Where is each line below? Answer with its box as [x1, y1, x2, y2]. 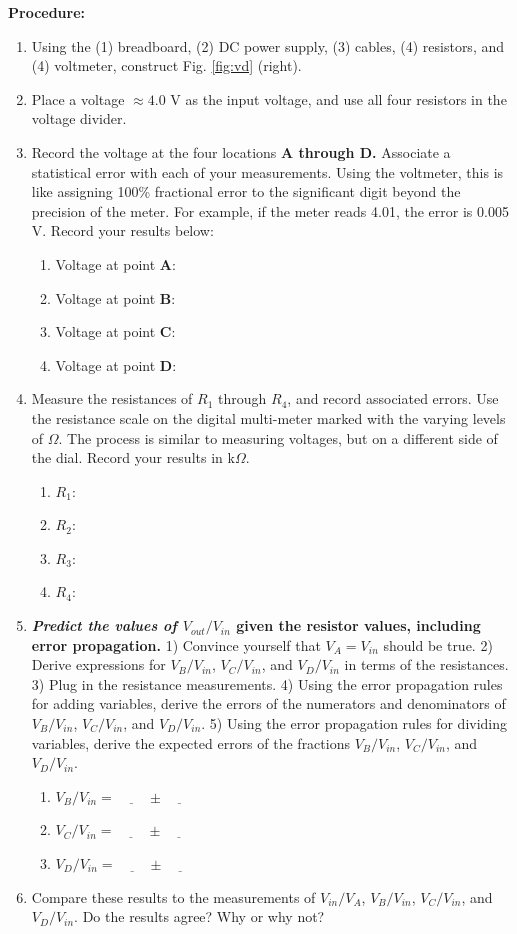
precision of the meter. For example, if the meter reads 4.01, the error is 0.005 [31, 200, 509, 221]
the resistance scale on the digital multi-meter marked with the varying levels [31, 407, 506, 428]
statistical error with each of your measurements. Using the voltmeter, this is [31, 161, 504, 182]
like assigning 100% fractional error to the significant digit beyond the [31, 181, 461, 202]
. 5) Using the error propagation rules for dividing [201, 713, 508, 734]
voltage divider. [31, 108, 127, 129]
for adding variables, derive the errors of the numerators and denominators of [31, 693, 506, 714]
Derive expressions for [31, 654, 166, 675]
